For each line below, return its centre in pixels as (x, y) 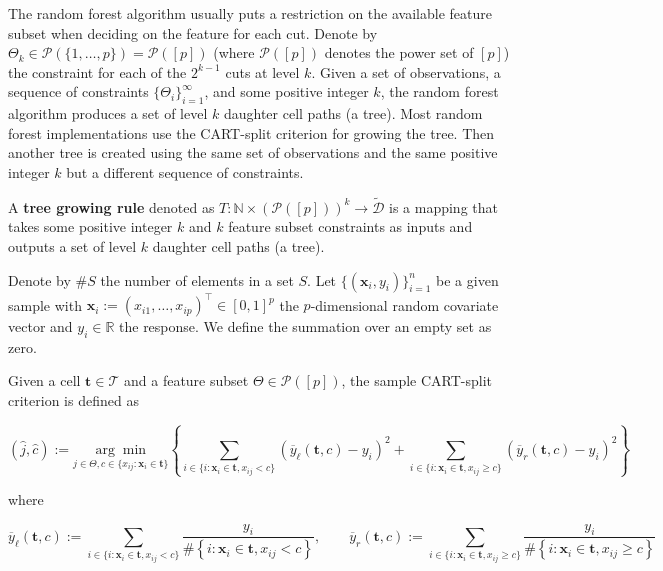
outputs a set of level (72, 245)
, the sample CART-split (416, 380)
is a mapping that (443, 206)
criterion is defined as (73, 400)
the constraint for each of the (97, 71)
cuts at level (262, 71)
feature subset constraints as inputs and (350, 226)
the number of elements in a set (197, 279)
